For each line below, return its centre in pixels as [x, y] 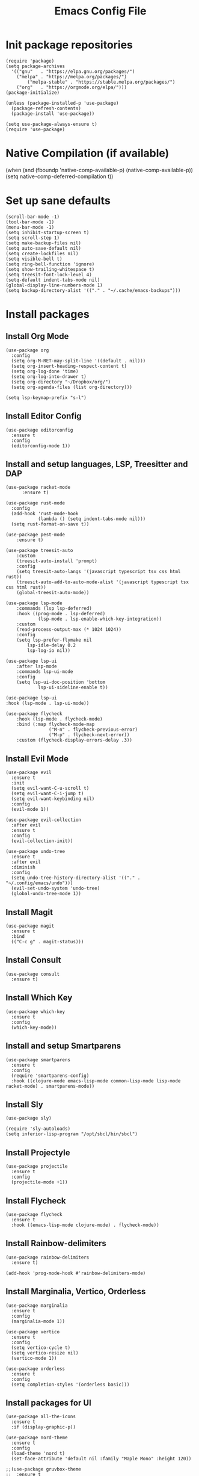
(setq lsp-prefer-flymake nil [54, 640]
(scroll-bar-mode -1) [33, 217]
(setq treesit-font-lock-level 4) [49, 274]
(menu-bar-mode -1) [30, 227]
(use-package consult [33, 974]
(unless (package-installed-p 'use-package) [62, 103]
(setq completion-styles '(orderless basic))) [70, 1385]
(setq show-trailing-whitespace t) [50, 269]
